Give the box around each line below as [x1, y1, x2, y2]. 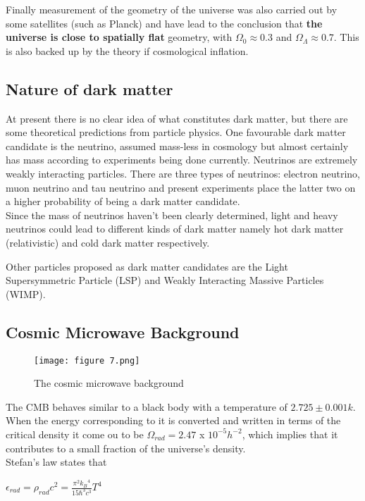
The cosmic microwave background [34, 376, 184, 390]
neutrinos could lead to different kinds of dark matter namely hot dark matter [6, 221, 344, 236]
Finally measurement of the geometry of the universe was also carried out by [6, 2, 338, 16]
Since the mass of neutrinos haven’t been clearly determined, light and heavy [6, 207, 338, 222]
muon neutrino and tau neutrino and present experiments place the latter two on [6, 180, 356, 194]
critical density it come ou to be [6, 426, 144, 441]
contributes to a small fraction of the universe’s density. [6, 440, 246, 455]
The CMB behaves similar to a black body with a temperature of [6, 399, 287, 414]
